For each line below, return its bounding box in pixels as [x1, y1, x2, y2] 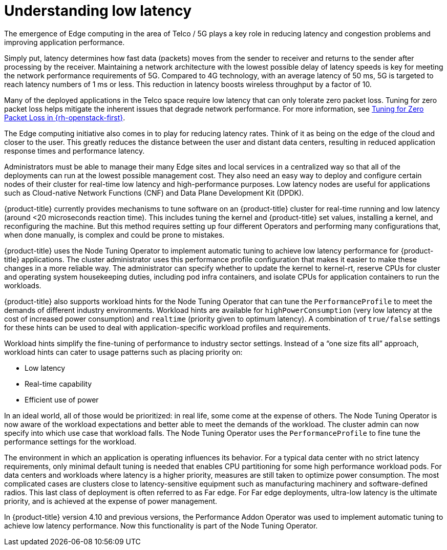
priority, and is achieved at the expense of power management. [4, 496, 218, 505]
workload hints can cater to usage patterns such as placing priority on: [4, 347, 243, 356]
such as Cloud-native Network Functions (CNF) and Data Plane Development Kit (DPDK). [4, 188, 304, 197]
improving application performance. [4, 37, 125, 47]
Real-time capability [25, 379, 92, 388]
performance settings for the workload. [4, 437, 137, 446]
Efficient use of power [25, 395, 99, 404]
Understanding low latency [4, 2, 191, 19]
